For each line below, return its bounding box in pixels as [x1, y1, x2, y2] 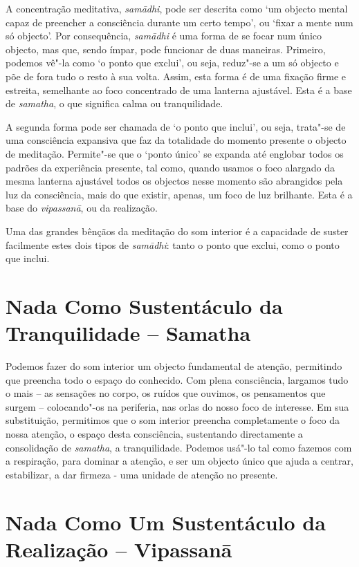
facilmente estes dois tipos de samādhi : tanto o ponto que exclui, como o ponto [6, 237, 340, 252]
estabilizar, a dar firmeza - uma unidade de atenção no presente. [6, 467, 278, 481]
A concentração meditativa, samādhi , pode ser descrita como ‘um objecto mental [6, 1, 348, 15]
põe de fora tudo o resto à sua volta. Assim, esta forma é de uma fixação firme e [6, 68, 347, 83]
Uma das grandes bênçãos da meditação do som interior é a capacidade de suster [6, 223, 349, 238]
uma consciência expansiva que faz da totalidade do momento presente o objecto [6, 133, 347, 147]
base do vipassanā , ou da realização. [6, 201, 158, 215]
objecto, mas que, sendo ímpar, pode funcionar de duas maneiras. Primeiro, [6, 41, 326, 56]
